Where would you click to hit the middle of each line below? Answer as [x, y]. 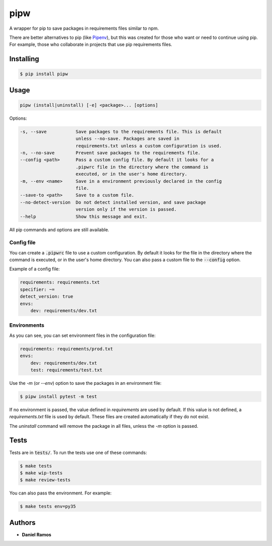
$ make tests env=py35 [48, 507]
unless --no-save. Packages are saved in [128, 139]
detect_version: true [47, 296]
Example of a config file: [35, 269]
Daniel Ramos [37, 534]
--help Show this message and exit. [84, 216]
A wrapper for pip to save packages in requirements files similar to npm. [84, 28]
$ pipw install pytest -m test [59, 396]
